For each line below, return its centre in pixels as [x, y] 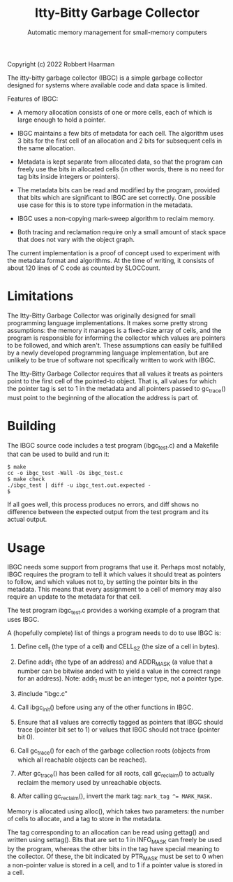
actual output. [27, 520]
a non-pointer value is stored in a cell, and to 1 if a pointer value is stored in [115, 865]
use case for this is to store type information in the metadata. [105, 205]
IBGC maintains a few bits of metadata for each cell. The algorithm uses [120, 133]
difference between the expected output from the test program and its [108, 512]
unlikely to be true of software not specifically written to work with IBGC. [112, 360]
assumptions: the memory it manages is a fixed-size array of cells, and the [114, 330]
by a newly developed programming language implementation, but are [108, 353]
